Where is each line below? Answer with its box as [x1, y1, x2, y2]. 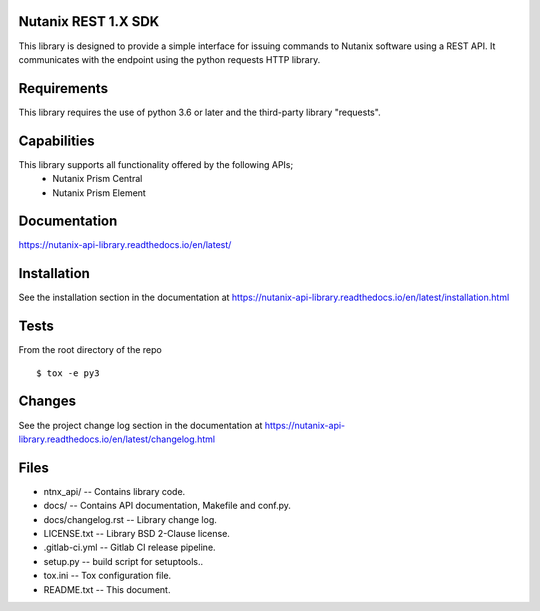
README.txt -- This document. [43, 583, 171, 595]
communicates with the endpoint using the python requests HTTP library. [18, 53, 321, 65]
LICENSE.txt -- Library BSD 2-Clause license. [43, 527, 230, 539]
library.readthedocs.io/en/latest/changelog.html [18, 433, 215, 445]
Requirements [18, 80, 109, 97]
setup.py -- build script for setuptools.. [43, 555, 204, 567]
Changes [18, 393, 77, 410]
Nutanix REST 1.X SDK [18, 13, 160, 30]
